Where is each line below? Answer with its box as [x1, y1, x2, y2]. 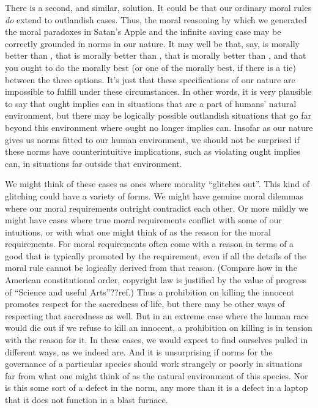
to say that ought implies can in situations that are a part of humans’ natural [5, 97, 297, 109]
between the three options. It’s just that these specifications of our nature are [5, 73, 295, 86]
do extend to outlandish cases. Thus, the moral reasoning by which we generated [5, 13, 307, 26]
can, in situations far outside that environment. [5, 157, 182, 169]
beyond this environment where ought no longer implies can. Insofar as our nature [5, 121, 313, 133]
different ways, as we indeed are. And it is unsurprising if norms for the [5, 345, 273, 358]
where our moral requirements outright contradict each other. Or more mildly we [5, 201, 309, 214]
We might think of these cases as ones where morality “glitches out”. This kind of [5, 177, 309, 190]
